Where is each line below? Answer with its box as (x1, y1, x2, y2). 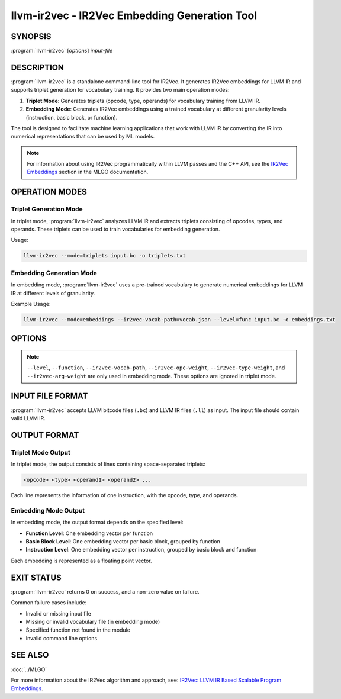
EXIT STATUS (11, 572, 62, 582)
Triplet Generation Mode (11, 205, 83, 213)
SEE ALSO (11, 650, 49, 660)
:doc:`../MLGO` (11, 666, 47, 673)
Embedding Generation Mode (11, 269, 98, 277)
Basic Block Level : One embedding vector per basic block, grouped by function (25, 538, 220, 545)
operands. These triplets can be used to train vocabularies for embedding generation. (11, 226, 220, 233)
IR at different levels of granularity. (11, 289, 95, 297)
